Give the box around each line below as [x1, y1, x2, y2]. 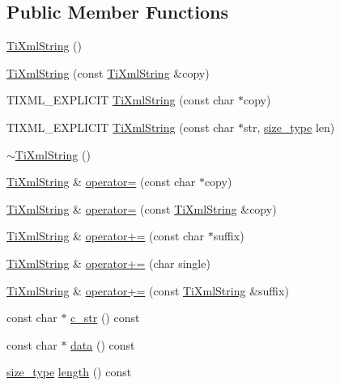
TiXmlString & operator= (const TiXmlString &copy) [6, 200, 277, 217]
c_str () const [70, 309, 140, 326]
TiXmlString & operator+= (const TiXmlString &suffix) [6, 282, 289, 299]
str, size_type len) [244, 118, 335, 135]
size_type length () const [6, 363, 132, 380]
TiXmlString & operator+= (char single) [6, 254, 210, 271]
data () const [70, 336, 135, 353]
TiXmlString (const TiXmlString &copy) [6, 64, 210, 81]
